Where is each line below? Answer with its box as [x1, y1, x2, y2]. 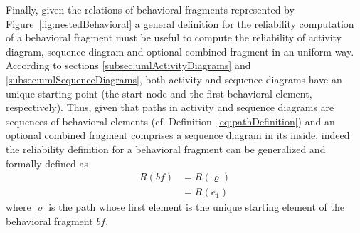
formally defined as [6, 155, 89, 170]
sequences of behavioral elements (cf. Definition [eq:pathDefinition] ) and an [6, 113, 335, 128]
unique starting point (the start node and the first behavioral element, [6, 86, 312, 100]
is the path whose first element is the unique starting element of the [48, 200, 344, 214]
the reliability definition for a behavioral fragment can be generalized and [6, 141, 326, 156]
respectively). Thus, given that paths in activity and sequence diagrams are [6, 100, 334, 115]
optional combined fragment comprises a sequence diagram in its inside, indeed [6, 128, 350, 143]
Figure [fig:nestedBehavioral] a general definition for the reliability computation [6, 16, 354, 31]
